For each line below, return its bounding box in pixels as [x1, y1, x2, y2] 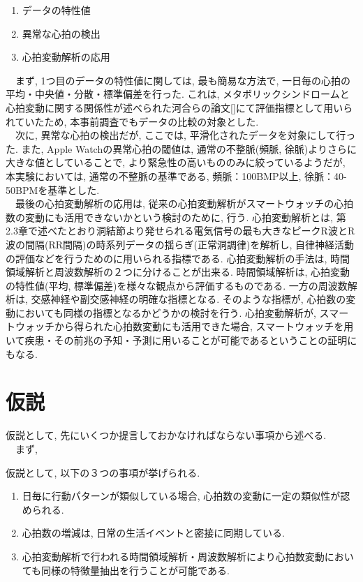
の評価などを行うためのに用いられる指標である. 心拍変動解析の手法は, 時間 [6, 251, 350, 265]
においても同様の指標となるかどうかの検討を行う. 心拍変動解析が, [15, 305, 316, 320]
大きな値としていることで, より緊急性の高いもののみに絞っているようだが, [6, 155, 346, 170]
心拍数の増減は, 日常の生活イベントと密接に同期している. [22, 525, 285, 540]
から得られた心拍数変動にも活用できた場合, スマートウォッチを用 [54, 319, 354, 334]
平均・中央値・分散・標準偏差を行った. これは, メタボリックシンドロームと [6, 87, 350, 101]
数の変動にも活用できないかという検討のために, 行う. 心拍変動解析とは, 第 [6, 209, 346, 224]
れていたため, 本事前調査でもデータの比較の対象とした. [6, 114, 259, 128]
